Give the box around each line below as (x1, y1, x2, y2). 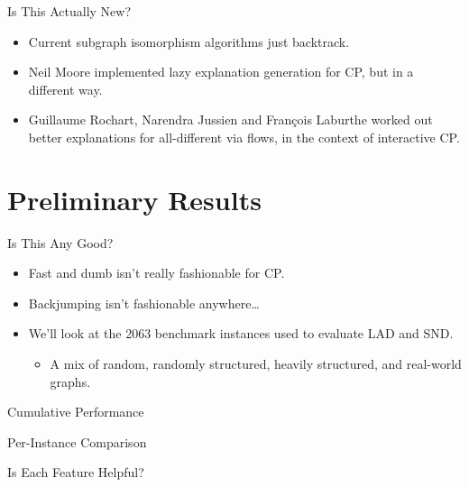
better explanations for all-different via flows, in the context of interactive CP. (28, 127, 460, 146)
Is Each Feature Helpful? (7, 463, 144, 482)
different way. (28, 79, 103, 98)
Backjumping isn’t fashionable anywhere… (28, 293, 260, 312)
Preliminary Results (7, 180, 262, 217)
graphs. (50, 372, 91, 391)
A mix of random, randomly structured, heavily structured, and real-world (50, 354, 462, 373)
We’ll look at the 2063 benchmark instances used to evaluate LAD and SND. (28, 324, 454, 343)
